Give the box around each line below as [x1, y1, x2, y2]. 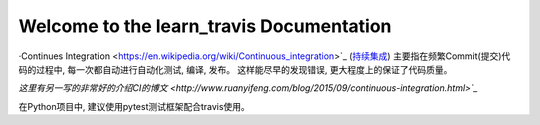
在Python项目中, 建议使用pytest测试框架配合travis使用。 [18, 100, 250, 112]
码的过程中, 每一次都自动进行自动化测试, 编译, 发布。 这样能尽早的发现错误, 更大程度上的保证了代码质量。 [18, 63, 453, 75]
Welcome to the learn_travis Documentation [18, 15, 392, 37]
